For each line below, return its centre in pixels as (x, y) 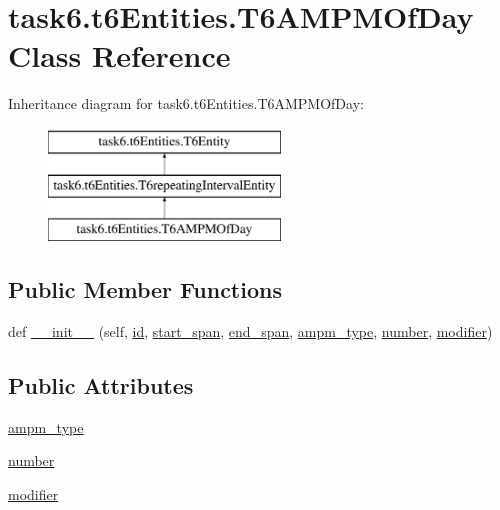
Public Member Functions (145, 289)
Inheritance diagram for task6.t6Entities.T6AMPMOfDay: (186, 103)
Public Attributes (101, 385)
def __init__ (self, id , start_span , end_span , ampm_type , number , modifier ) (250, 331)
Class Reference (119, 55)
